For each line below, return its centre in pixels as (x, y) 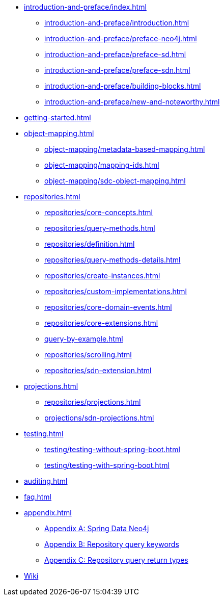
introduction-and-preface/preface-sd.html (115, 54)
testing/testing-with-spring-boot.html (107, 465)
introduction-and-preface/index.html (85, 7)
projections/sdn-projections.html (99, 418)
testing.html (44, 434)
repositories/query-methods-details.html (113, 260)
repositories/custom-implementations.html (116, 291)
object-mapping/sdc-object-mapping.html (115, 181)
